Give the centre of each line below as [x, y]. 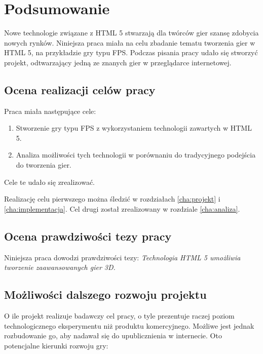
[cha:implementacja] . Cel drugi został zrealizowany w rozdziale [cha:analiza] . [122, 208]
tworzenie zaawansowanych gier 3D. [60, 267]
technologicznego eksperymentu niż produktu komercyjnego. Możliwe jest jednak [129, 325]
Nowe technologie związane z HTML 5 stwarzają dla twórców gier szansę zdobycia [131, 33]
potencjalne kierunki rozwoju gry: [56, 345]
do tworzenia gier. [44, 165]
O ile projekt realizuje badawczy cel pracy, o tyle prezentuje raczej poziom [119, 316]
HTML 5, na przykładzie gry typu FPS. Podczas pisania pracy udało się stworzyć [131, 52]
